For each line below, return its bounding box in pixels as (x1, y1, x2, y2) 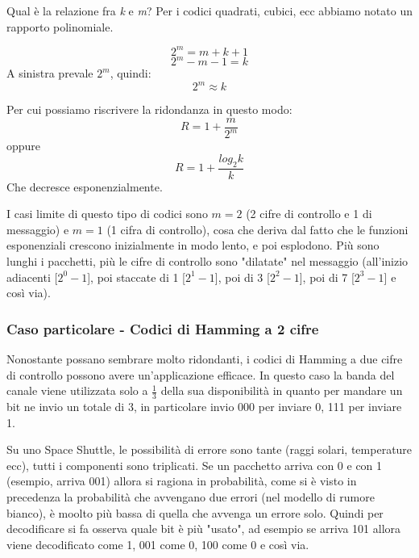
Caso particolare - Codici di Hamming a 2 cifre (6, 318, 319, 338)
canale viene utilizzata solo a (6, 382, 148, 399)
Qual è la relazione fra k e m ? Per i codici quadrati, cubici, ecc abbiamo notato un (6, 2, 413, 19)
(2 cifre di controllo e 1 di (246, 205, 372, 222)
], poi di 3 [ (214, 268, 270, 285)
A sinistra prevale (6, 65, 93, 82)
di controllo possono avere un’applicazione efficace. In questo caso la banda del (6, 366, 395, 383)
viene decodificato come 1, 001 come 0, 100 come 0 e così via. (6, 535, 309, 552)
